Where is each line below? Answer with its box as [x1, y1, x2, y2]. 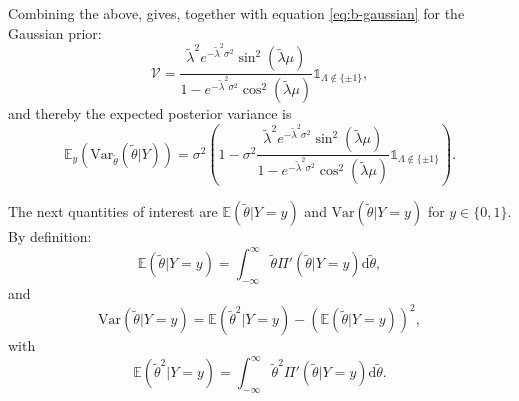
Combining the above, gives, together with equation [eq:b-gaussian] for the [8, 3, 465, 23]
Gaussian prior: [8, 22, 102, 43]
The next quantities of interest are [8, 201, 218, 222]
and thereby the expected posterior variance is [8, 103, 292, 124]
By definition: [8, 226, 92, 247]
